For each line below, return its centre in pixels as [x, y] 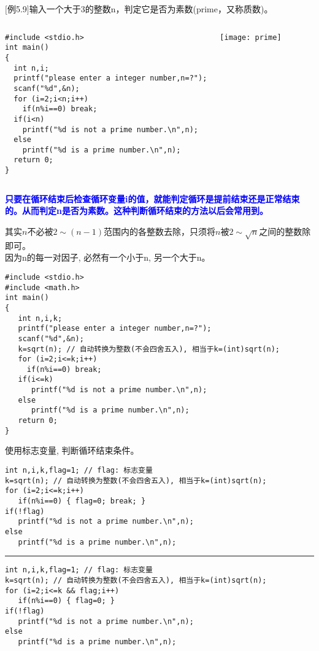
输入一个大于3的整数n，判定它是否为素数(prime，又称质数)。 [151, 9]
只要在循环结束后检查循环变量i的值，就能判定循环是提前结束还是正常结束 [152, 198]
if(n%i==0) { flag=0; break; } [82, 501]
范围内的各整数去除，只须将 [159, 231]
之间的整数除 [285, 231]
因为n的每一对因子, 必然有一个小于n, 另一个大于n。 [108, 257]
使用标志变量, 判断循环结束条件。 [72, 450]
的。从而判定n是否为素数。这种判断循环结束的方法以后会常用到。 [136, 211]
